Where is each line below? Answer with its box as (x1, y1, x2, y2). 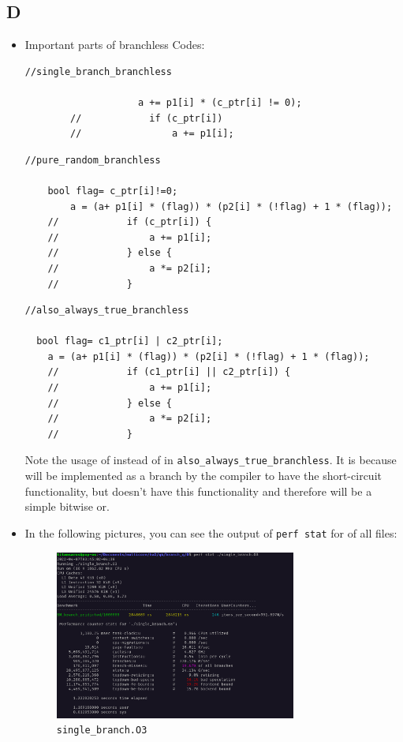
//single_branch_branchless (24, 66, 172, 77)
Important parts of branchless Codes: (24, 36, 205, 53)
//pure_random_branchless (24, 154, 161, 166)
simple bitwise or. (24, 498, 110, 515)
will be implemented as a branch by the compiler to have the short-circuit (24, 467, 382, 484)
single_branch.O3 (56, 725, 147, 736)
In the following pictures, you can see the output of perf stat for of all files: (24, 524, 397, 541)
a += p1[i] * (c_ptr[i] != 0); (137, 96, 302, 108)
